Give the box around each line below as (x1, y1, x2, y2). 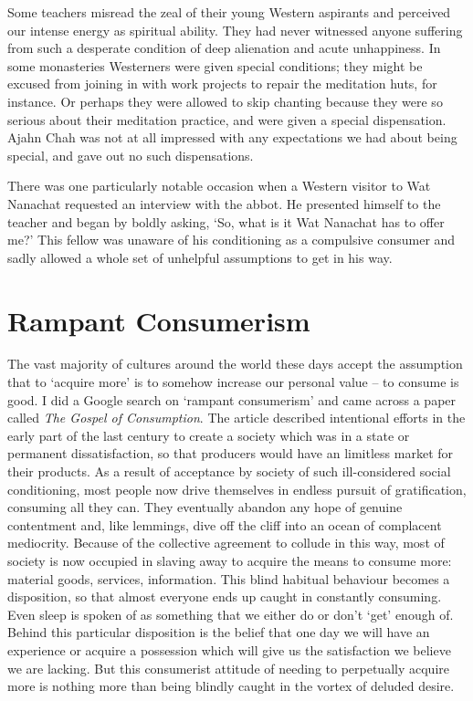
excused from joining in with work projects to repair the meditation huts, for (7, 74, 437, 93)
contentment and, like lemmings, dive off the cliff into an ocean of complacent (7, 515, 442, 534)
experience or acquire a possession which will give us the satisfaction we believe (7, 640, 451, 659)
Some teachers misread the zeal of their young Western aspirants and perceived (7, 3, 451, 21)
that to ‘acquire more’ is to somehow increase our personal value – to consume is (7, 372, 459, 392)
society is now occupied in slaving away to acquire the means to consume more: (7, 550, 452, 570)
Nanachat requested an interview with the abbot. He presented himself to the (7, 194, 441, 213)
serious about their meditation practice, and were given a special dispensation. (7, 110, 447, 129)
